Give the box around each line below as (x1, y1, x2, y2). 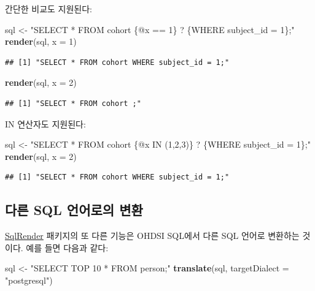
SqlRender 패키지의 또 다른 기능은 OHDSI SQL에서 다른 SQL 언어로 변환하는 (5, 229, 300, 242)
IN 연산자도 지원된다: (5, 117, 86, 130)
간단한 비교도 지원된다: (5, 2, 93, 15)
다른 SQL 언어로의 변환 (5, 200, 143, 219)
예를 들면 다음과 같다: (26, 241, 109, 254)
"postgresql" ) (5, 273, 53, 286)
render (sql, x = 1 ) (5, 35, 77, 48)
